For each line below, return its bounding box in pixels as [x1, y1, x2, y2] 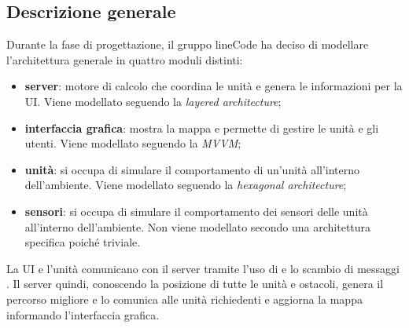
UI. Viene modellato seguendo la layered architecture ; [24, 93, 282, 109]
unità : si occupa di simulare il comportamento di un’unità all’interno [24, 161, 360, 177]
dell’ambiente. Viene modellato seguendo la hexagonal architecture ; [24, 177, 347, 193]
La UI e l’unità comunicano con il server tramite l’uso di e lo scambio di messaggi [6, 260, 400, 276]
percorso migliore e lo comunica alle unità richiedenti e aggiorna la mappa [6, 290, 363, 307]
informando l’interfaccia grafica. [6, 306, 160, 323]
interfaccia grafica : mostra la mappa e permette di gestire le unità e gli [24, 119, 379, 136]
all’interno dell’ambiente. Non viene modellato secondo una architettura [24, 218, 371, 235]
